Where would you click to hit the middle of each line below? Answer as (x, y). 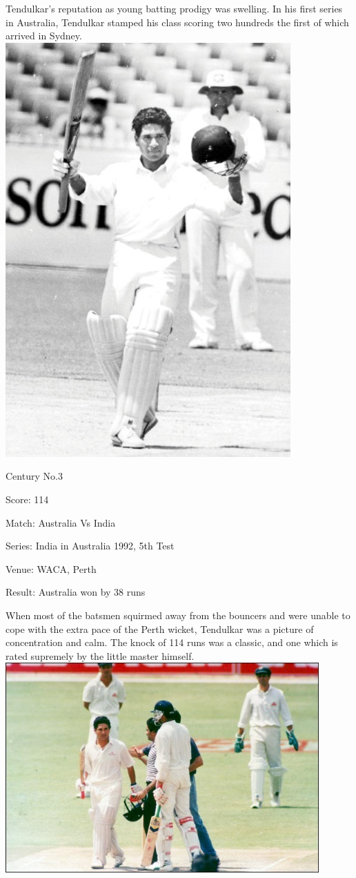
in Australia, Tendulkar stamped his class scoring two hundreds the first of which (177, 22)
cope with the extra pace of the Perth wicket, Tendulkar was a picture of (160, 628)
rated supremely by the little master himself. (100, 655)
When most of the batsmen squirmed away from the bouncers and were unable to (178, 615)
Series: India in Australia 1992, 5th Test (90, 546)
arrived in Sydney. (44, 36)
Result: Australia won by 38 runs (76, 592)
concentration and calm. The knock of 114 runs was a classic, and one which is (172, 642)
